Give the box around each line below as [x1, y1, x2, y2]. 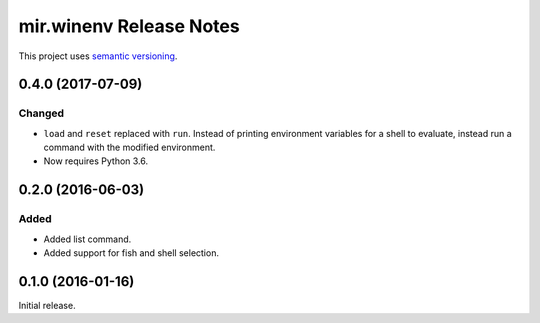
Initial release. [18, 299, 76, 311]
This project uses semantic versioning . [18, 50, 178, 62]
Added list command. [43, 233, 132, 245]
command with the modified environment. [43, 141, 216, 154]
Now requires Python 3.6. [43, 155, 149, 167]
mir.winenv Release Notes [18, 15, 240, 37]
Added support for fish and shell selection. [43, 247, 220, 259]
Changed [18, 106, 65, 120]
